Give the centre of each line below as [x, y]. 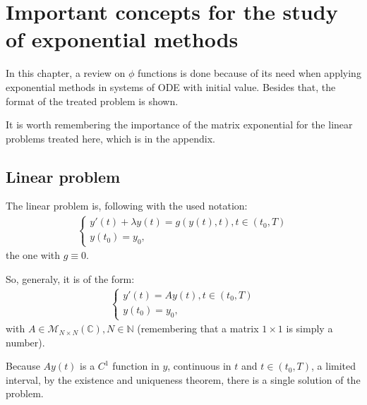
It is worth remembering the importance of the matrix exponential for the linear [179, 125]
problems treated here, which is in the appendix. [111, 138]
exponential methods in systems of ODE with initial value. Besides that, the [171, 86]
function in [136, 366]
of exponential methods [122, 39]
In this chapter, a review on [66, 73]
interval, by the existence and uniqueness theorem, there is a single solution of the [183, 379]
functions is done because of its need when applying [249, 73]
